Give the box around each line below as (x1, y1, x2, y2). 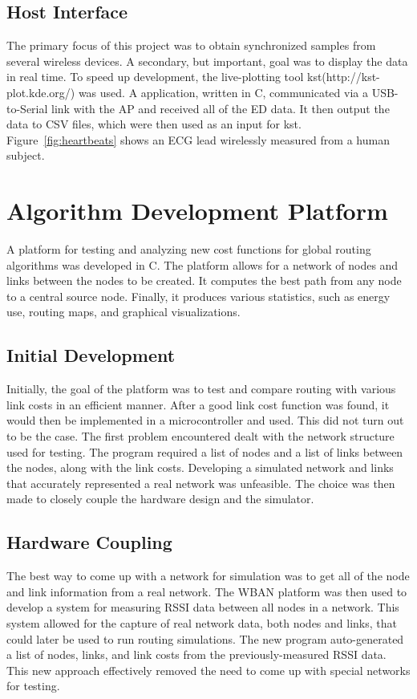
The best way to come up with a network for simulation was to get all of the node (6, 567, 410, 584)
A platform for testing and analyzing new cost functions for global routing (6, 241, 371, 258)
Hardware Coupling (6, 530, 172, 555)
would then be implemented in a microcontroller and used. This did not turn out (6, 412, 404, 429)
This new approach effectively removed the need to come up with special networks (6, 661, 411, 678)
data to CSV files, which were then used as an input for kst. (6, 116, 302, 132)
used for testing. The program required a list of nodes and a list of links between (6, 443, 403, 460)
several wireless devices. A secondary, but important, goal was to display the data (6, 52, 408, 69)
